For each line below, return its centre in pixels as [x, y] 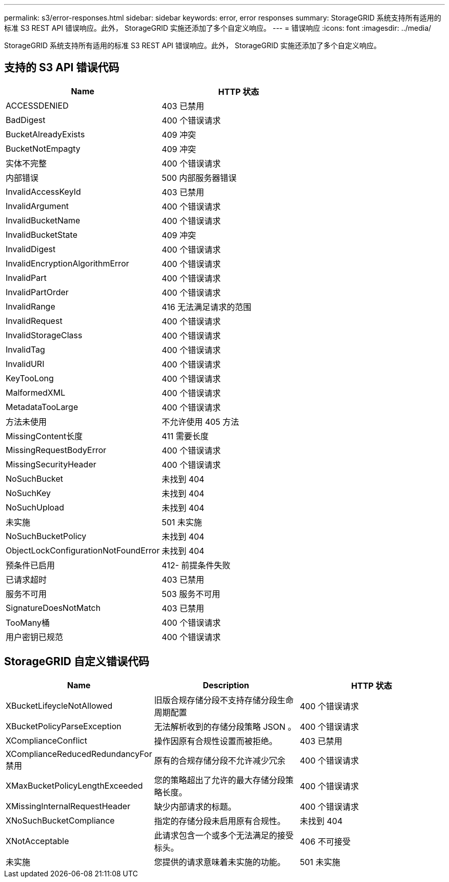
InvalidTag [25, 349]
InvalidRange [30, 306]
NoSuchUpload [35, 507]
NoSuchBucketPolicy [46, 536]
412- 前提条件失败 [196, 565]
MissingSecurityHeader [51, 464]
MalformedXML [36, 392]
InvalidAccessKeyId [43, 191]
